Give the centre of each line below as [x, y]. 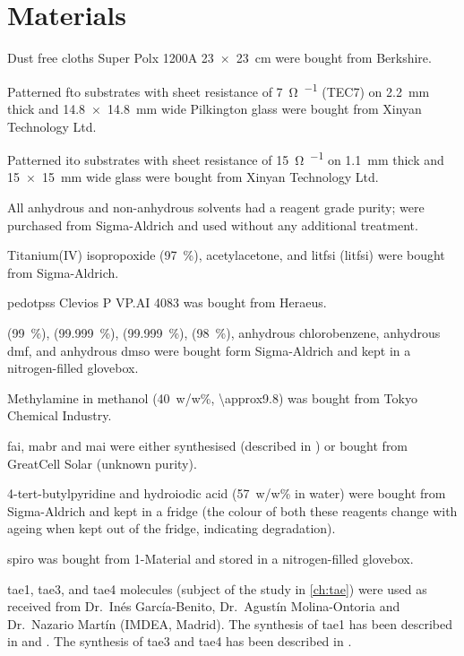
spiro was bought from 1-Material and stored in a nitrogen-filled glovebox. [211, 558]
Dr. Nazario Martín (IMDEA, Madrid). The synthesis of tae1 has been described [230, 623]
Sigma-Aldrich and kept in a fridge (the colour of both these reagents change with [232, 510]
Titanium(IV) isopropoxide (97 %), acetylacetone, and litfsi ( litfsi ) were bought [226, 255]
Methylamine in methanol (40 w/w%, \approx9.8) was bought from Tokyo [212, 397]
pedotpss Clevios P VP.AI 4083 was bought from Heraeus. [167, 302]
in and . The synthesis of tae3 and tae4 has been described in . [180, 641]
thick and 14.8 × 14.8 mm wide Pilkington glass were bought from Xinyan [215, 108]
